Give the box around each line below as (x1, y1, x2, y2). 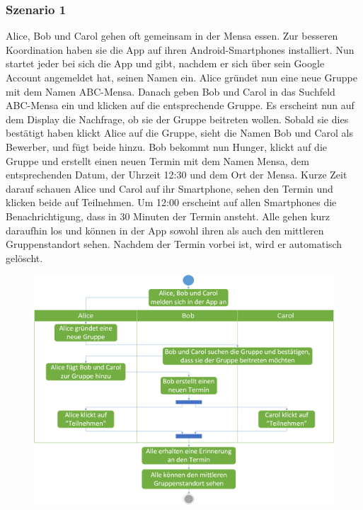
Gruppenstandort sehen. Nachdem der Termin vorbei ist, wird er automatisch (6, 237, 342, 251)
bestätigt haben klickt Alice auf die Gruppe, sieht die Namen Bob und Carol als (6, 125, 354, 140)
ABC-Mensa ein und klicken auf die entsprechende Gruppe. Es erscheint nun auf (6, 98, 355, 113)
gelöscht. (6, 250, 43, 265)
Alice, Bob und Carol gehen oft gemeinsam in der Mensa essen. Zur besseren (6, 28, 338, 43)
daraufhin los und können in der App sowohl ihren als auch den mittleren (6, 222, 324, 237)
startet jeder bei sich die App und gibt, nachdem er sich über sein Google (6, 56, 325, 71)
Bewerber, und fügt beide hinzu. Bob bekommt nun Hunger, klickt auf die (6, 139, 327, 154)
